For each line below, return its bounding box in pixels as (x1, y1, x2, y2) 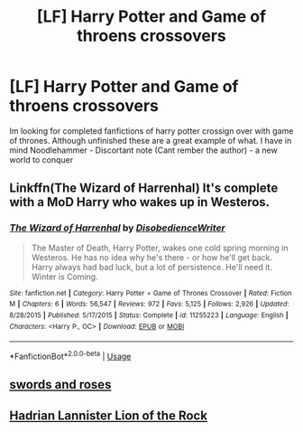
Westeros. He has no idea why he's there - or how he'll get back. (31, 251, 273, 263)
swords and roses (9, 377, 112, 392)
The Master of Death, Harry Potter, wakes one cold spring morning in (31, 242, 289, 253)
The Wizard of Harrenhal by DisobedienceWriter (9, 221, 225, 234)
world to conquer (9, 154, 74, 164)
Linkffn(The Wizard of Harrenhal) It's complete (9, 181, 279, 196)
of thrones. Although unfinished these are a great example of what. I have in (9, 135, 292, 146)
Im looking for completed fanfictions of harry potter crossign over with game (9, 125, 294, 136)
